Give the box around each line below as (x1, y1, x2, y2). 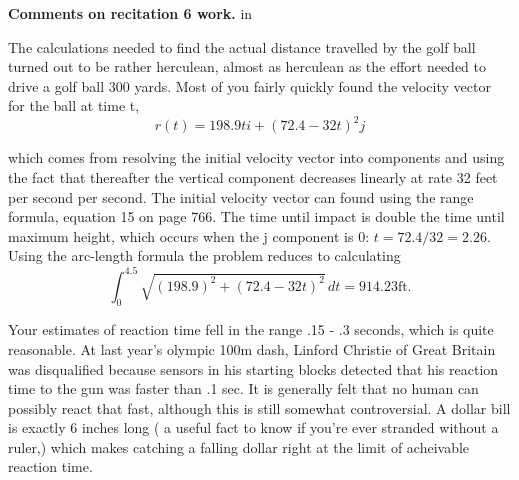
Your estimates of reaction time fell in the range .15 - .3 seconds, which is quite (8, 319, 494, 340)
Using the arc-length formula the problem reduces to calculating (8, 245, 401, 266)
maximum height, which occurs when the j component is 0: (8, 225, 370, 246)
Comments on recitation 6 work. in (8, 3, 253, 23)
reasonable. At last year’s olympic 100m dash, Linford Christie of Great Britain (8, 338, 496, 359)
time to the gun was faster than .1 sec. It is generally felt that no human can (8, 378, 479, 399)
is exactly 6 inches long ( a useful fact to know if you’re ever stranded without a (8, 417, 499, 438)
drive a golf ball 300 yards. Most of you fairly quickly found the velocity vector (8, 75, 491, 96)
